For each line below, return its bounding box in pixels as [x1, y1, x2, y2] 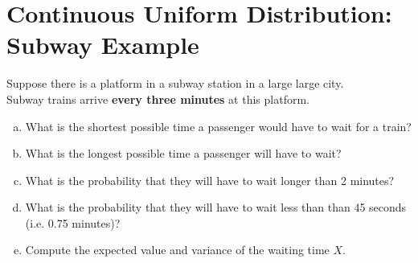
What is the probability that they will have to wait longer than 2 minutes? [25, 171, 395, 188]
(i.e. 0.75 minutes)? [25, 214, 121, 231]
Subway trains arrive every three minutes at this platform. [6, 90, 309, 107]
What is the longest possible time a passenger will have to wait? [25, 145, 342, 162]
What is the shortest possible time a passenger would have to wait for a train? [25, 117, 412, 134]
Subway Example [6, 28, 199, 61]
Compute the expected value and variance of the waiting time [25, 241, 330, 258]
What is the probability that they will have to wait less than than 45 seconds [25, 199, 407, 216]
